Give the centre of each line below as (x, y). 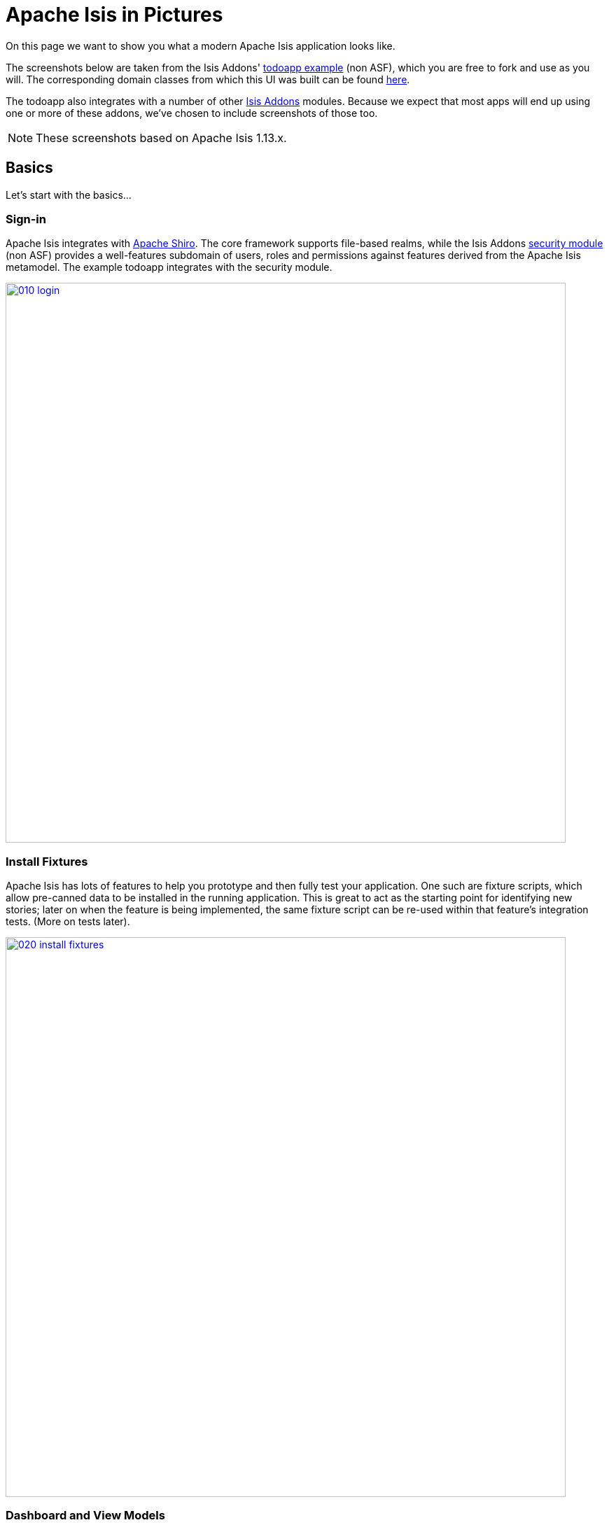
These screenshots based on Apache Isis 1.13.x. (161, 138)
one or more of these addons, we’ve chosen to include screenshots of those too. (192, 113)
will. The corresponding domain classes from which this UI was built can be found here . (208, 79)
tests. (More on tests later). (68, 922)
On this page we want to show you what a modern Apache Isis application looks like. (201, 45)
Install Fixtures (47, 861)
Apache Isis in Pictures (114, 15)
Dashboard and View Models (85, 1516)
